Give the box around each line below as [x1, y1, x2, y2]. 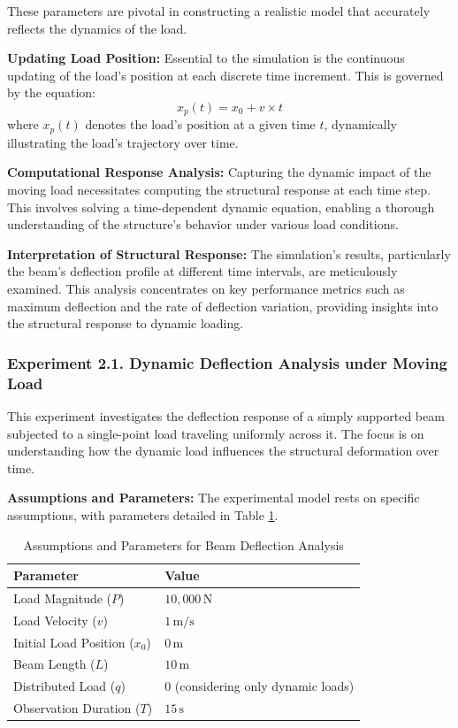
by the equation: [7, 83, 95, 102]
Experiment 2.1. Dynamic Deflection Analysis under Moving [7, 351, 447, 373]
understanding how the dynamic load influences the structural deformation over [7, 441, 439, 460]
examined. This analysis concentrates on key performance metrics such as [7, 280, 405, 298]
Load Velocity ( [13, 610, 97, 629]
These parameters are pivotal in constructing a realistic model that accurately [7, 2, 431, 19]
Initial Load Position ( [13, 632, 134, 651]
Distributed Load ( [13, 677, 116, 695]
